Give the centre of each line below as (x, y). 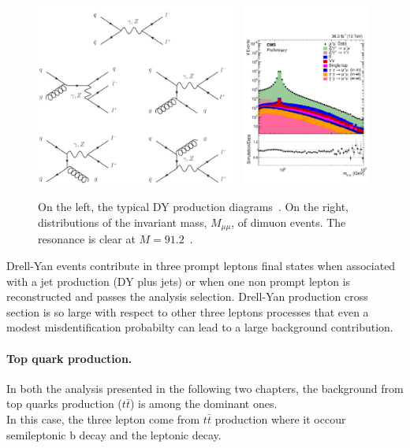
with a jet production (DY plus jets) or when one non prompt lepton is (179, 281)
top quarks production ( (64, 404)
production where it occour (280, 418)
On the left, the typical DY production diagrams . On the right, (194, 207)
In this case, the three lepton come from (103, 418)
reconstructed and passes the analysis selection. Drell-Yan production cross (187, 296)
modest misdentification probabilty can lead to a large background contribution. (200, 327)
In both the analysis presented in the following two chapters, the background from (205, 388)
